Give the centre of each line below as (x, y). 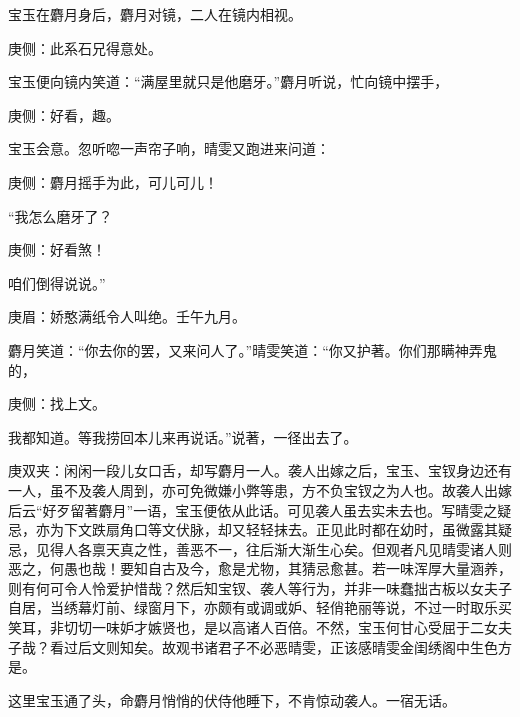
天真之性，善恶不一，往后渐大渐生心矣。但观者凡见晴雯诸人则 (308, 548)
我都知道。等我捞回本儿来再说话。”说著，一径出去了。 (183, 436)
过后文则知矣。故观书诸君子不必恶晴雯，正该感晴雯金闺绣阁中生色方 (287, 646)
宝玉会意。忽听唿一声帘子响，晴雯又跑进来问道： (169, 148)
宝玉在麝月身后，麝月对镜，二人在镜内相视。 (155, 14)
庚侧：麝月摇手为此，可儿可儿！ (113, 181)
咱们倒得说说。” (57, 282)
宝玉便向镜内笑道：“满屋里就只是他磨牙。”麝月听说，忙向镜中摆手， (228, 81)
